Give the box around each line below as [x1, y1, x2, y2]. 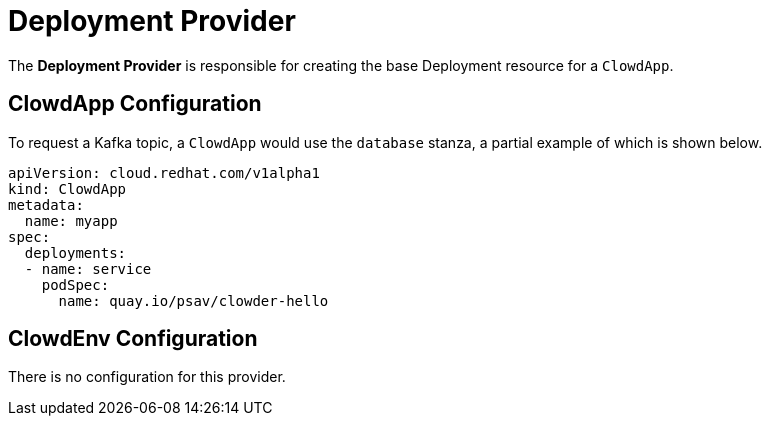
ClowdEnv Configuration [8, 326, 258, 352]
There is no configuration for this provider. [8, 368, 286, 386]
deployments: [24, 244, 127, 261]
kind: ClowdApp [8, 180, 127, 197]
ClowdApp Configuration [8, 91, 262, 117]
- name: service [24, 260, 152, 277]
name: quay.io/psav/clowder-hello [58, 292, 329, 309]
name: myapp [24, 212, 118, 229]
